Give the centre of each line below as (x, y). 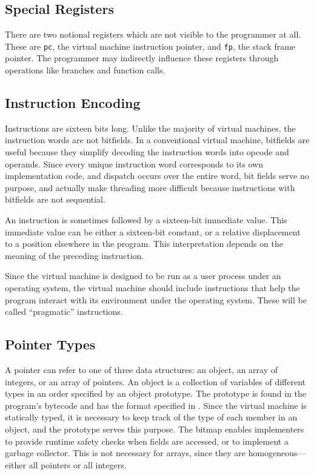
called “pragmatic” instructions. (64, 312)
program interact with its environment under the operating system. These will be (156, 299)
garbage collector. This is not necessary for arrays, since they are (125, 453)
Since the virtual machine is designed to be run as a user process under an (143, 276)
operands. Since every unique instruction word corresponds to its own (134, 163)
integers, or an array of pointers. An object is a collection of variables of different (155, 381)
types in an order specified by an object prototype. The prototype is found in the (156, 393)
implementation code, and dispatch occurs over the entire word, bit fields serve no (157, 176)
